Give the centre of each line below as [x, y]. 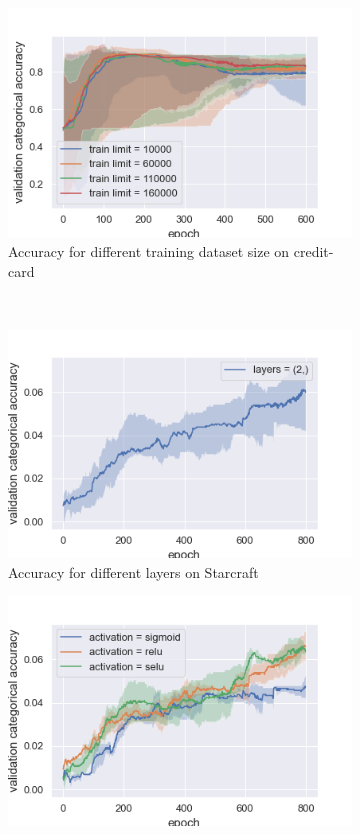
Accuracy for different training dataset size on [149, 250]
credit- [313, 250]
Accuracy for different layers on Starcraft [133, 571]
